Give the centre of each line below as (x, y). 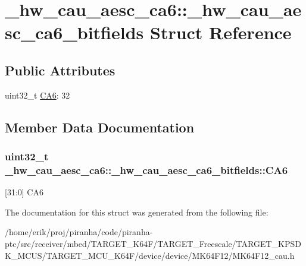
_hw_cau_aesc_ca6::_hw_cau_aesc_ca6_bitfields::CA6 (146, 170)
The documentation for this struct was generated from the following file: (137, 212)
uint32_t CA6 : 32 (38, 95)
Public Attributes (60, 70)
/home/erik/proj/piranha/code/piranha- (79, 232)
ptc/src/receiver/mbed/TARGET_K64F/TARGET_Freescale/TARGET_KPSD (153, 244)
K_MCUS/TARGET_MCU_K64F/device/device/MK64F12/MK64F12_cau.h (150, 255)
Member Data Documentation (100, 127)
